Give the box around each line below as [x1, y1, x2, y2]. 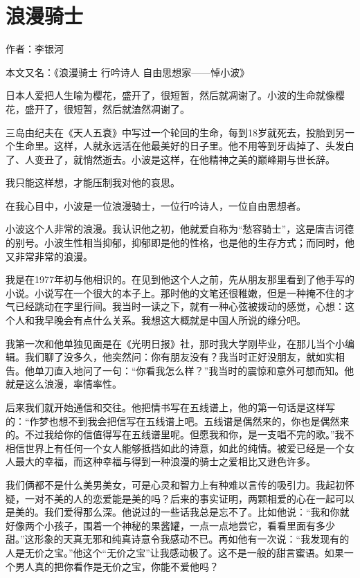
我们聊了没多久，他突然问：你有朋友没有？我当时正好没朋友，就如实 [24, 350, 335, 364]
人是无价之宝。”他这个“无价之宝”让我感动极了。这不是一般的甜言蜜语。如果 [6, 545, 344, 559]
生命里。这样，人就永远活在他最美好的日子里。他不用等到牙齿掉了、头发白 [15, 138, 354, 153]
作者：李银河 [6, 42, 64, 56]
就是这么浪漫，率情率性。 [6, 377, 122, 391]
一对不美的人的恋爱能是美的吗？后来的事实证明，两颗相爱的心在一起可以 [24, 491, 354, 505]
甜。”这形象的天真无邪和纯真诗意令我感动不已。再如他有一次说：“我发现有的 [6, 532, 350, 546]
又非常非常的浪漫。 [6, 249, 93, 263]
